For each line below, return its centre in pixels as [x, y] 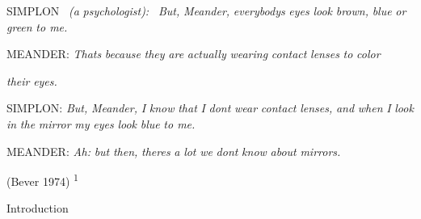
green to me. [37, 26]
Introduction [38, 208]
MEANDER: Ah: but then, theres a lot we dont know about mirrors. [174, 151]
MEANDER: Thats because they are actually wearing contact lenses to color [194, 54]
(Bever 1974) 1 [42, 180]
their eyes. [32, 80]
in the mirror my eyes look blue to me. [101, 123]
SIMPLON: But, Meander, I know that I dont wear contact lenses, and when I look [210, 108]
